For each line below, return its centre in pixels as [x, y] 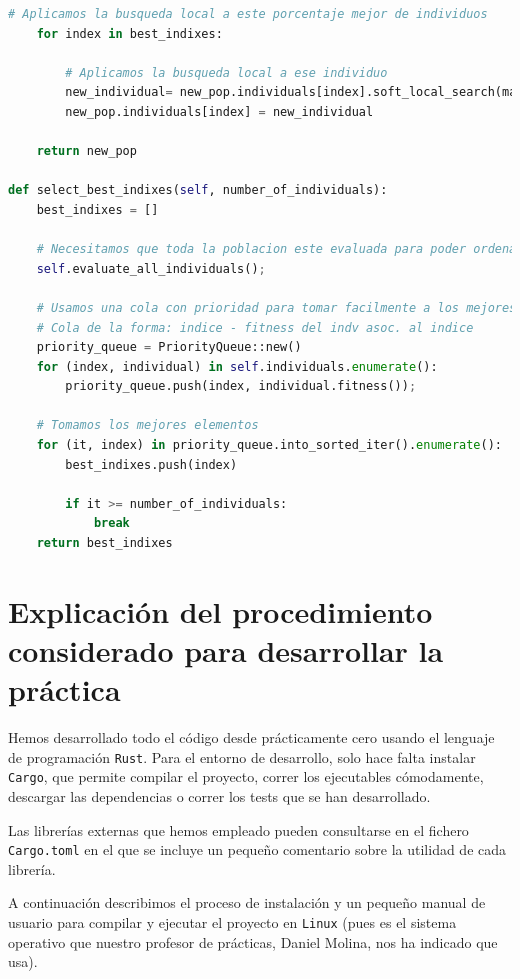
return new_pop [86, 151]
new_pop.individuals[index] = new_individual [219, 111]
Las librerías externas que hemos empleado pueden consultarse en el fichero [238, 829]
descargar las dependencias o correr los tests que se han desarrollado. [219, 796]
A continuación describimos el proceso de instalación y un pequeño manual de [247, 902]
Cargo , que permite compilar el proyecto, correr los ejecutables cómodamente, [246, 776]
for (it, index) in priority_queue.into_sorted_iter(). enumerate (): [269, 445]
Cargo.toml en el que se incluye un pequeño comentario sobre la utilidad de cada [257, 849]
